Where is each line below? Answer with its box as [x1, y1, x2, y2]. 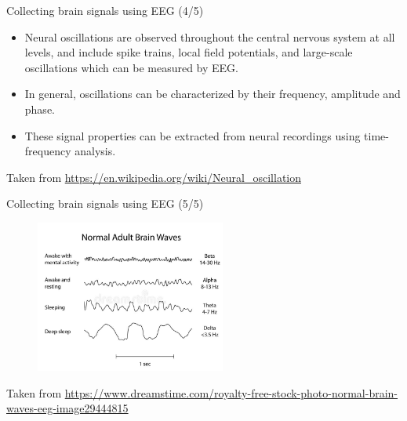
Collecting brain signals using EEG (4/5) [6, 2, 204, 18]
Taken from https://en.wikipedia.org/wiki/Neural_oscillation [6, 169, 302, 185]
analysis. [74, 143, 116, 159]
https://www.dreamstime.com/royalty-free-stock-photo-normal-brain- [64, 384, 398, 401]
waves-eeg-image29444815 [6, 400, 129, 416]
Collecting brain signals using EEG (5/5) [6, 195, 204, 212]
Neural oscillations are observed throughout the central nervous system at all [24, 28, 395, 45]
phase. [24, 100, 55, 117]
